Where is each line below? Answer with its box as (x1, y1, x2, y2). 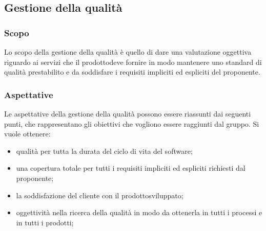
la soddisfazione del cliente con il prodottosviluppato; (16, 190, 183, 200)
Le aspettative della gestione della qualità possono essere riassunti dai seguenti (4, 108, 251, 119)
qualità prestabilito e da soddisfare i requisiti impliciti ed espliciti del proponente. (4, 66, 260, 77)
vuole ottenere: (4, 128, 51, 139)
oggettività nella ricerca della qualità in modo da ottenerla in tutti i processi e (16, 207, 262, 218)
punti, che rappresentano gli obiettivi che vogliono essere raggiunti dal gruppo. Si (4, 118, 259, 129)
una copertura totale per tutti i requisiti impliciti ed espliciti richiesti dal (16, 163, 245, 173)
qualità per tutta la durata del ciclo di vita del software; (16, 145, 193, 156)
